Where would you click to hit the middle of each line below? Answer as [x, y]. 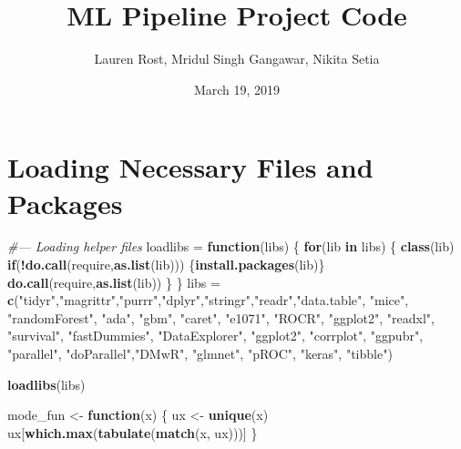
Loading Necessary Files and [190, 167]
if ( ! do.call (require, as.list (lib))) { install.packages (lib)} [166, 265]
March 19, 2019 [237, 89]
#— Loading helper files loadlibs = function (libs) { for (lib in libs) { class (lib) [231, 246]
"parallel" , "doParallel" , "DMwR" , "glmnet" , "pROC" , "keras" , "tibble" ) [200, 353]
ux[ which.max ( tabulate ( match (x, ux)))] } [133, 432]
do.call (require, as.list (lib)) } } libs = [114, 282]
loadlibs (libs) [46, 384]
